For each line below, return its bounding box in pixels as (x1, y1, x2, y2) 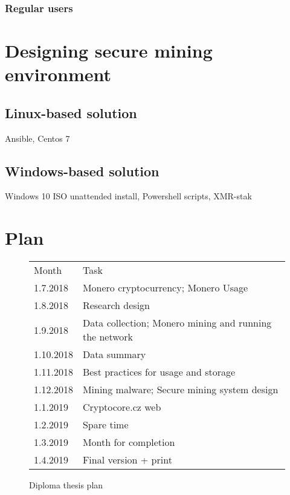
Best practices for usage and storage (82, 365, 236, 379)
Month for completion (82, 435, 175, 450)
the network (82, 330, 134, 344)
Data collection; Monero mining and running (82, 316, 272, 330)
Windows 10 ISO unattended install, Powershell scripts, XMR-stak (5, 190, 252, 202)
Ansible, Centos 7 (5, 131, 70, 144)
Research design (82, 298, 150, 313)
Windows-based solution (5, 161, 159, 180)
